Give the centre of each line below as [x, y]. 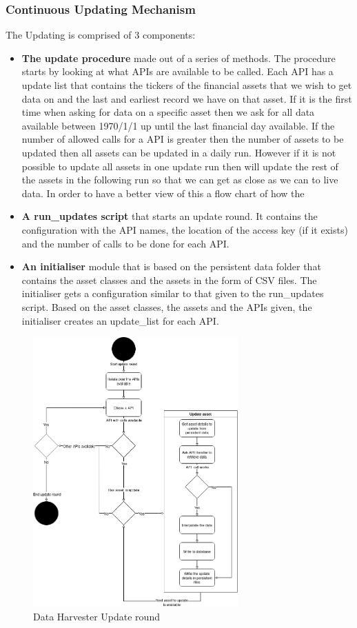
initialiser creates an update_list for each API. [120, 320]
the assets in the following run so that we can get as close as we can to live [180, 180]
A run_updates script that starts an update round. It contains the [170, 216]
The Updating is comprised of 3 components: [101, 35]
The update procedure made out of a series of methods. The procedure [178, 58]
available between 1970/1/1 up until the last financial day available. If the [178, 125]
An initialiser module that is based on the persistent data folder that [171, 266]
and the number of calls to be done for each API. [125, 243]
